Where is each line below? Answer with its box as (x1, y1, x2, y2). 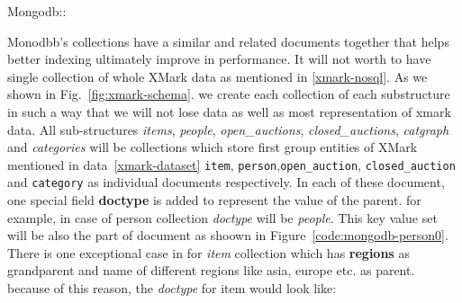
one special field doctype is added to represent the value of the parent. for (7, 191, 421, 209)
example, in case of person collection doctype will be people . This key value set (7, 208, 438, 227)
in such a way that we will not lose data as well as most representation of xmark (7, 102, 451, 120)
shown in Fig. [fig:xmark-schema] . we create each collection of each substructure (7, 85, 450, 103)
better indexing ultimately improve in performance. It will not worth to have (7, 49, 431, 68)
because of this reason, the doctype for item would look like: (7, 279, 337, 298)
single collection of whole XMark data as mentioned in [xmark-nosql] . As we (7, 67, 428, 85)
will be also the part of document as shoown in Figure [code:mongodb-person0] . (7, 226, 448, 245)
